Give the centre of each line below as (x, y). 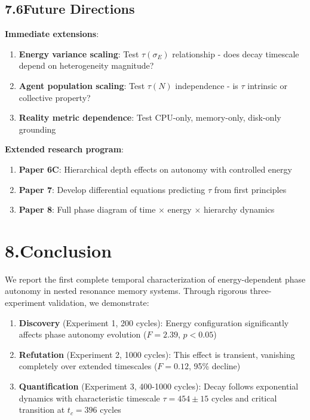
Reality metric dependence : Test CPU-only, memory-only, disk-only (150, 117)
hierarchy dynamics (239, 209)
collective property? (55, 97)
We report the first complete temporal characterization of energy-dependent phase (155, 279)
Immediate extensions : (52, 34)
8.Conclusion (59, 250)
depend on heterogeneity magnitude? (86, 65)
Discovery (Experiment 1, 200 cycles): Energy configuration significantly (154, 322)
